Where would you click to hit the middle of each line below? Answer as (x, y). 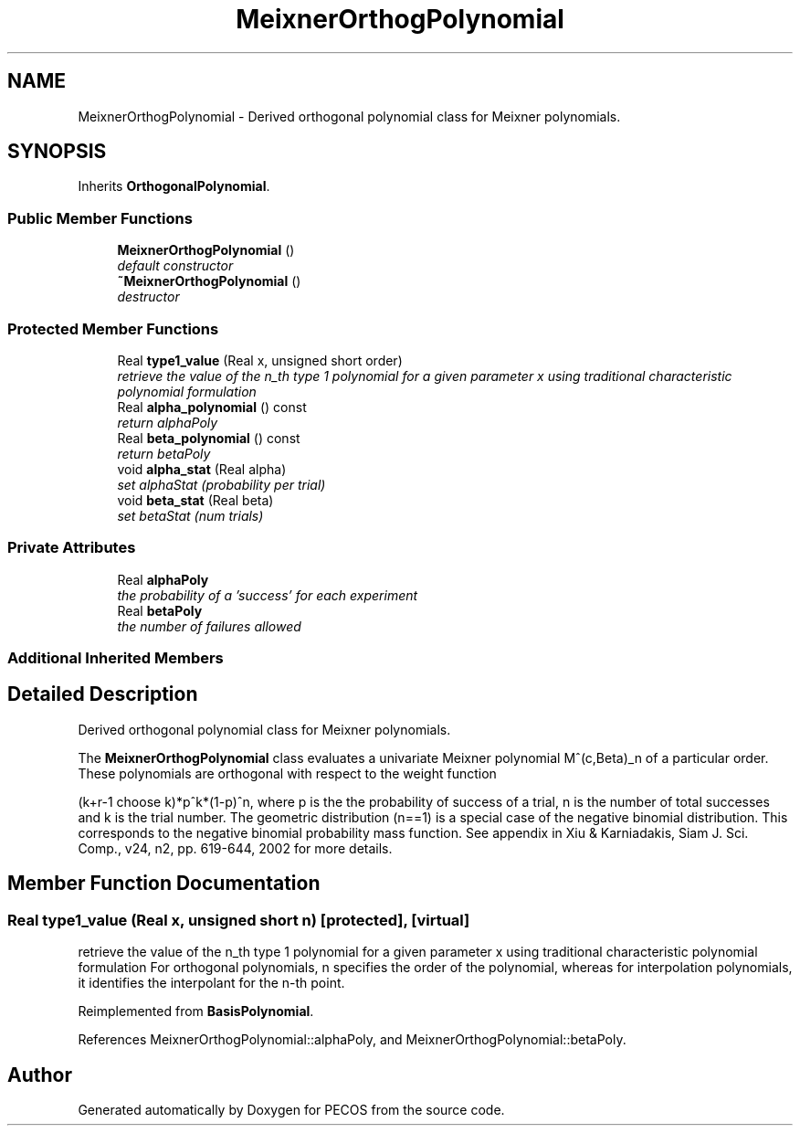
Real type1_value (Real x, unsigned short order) (260, 360)
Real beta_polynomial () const (209, 438)
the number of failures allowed (209, 626)
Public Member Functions (100, 218)
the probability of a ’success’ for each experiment (268, 595)
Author (40, 1075)
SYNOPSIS (57, 152)
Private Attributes (72, 548)
